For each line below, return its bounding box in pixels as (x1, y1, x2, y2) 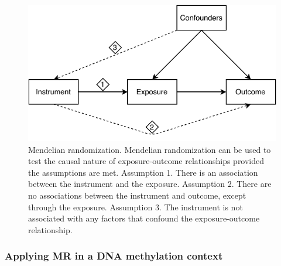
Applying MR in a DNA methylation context (5, 248, 223, 263)
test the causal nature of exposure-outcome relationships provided (28, 155, 265, 167)
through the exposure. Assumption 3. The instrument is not (28, 200, 243, 213)
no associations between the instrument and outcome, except (28, 189, 246, 202)
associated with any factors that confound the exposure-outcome (28, 212, 260, 224)
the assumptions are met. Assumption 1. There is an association (28, 166, 258, 178)
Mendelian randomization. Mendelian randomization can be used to (28, 143, 271, 155)
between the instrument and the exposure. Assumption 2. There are (28, 178, 272, 190)
